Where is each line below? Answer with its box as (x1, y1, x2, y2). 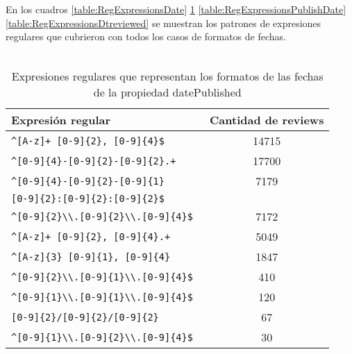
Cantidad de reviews (210, 112, 324, 128)
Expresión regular (11, 112, 111, 128)
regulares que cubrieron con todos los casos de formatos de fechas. (6, 29, 286, 44)
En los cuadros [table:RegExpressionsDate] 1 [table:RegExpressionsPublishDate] (6, 2, 346, 16)
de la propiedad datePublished (93, 84, 242, 101)
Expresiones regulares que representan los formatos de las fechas (11, 68, 324, 85)
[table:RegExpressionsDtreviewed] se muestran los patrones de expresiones (6, 15, 321, 30)
